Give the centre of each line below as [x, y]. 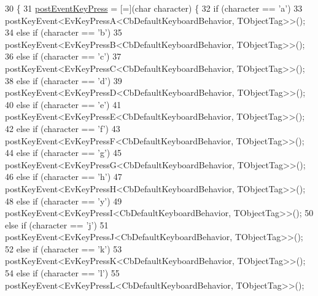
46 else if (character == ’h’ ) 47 [64, 177]
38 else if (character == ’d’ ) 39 [64, 80]
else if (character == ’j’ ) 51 [57, 224]
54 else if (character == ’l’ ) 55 [62, 273]
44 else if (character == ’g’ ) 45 [63, 153]
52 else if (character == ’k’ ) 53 [64, 248]
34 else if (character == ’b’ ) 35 [64, 32]
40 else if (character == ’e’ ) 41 [63, 104]
